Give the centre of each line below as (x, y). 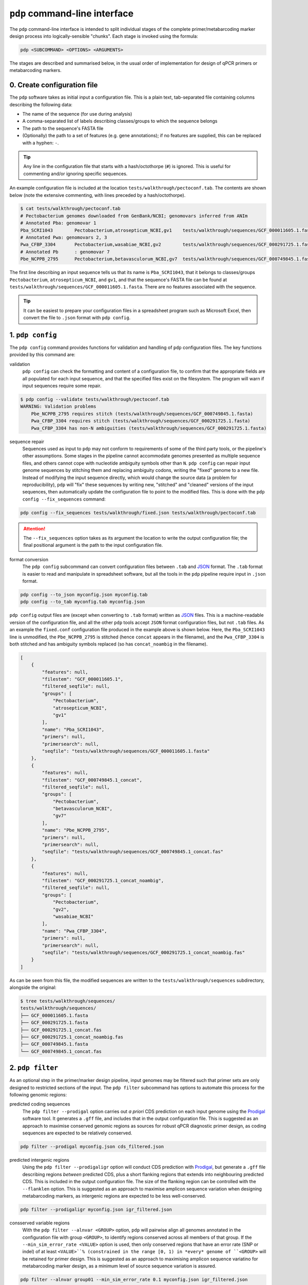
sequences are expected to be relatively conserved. (77, 1133)
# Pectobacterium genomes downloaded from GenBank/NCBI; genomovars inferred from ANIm (134, 216)
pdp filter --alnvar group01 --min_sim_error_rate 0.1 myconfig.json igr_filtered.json (134, 1280)
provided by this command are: (42, 355)
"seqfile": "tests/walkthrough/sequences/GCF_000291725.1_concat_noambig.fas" (143, 952)
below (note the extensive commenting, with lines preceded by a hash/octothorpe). (98, 195)
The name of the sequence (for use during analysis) (77, 114)
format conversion (29, 559)
